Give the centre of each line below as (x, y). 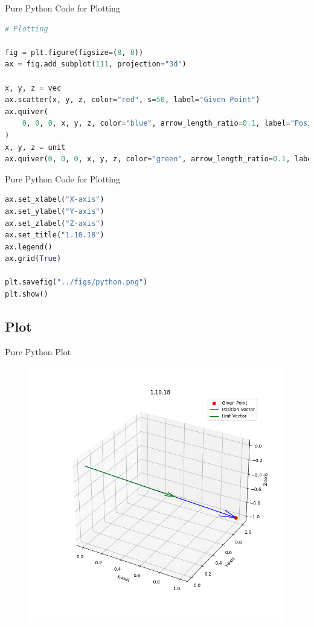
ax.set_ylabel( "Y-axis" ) (55, 211)
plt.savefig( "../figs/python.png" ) (76, 282)
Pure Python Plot (38, 351)
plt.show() (27, 294)
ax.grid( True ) (33, 259)
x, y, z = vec (33, 88)
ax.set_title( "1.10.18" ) (55, 235)
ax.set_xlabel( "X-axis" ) (55, 200)
